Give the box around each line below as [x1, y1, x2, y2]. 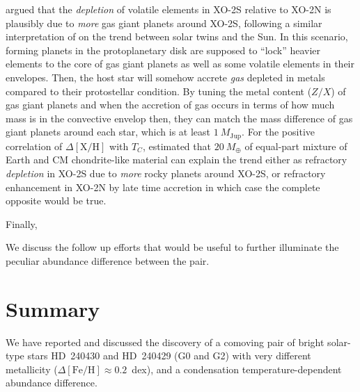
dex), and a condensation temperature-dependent [132, 361, 342, 376]
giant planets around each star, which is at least [6, 124, 210, 139]
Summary [6, 294, 100, 322]
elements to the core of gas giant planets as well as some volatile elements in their [6, 56, 355, 71]
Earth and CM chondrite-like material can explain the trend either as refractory [6, 152, 347, 167]
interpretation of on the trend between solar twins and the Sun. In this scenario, [6, 29, 348, 44]
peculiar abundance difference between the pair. [6, 253, 210, 268]
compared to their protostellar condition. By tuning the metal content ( [6, 83, 312, 98]
